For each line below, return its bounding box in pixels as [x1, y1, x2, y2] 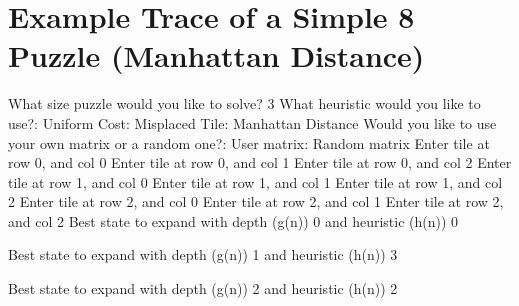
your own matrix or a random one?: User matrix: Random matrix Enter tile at [8, 132, 490, 153]
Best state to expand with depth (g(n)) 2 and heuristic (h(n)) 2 [8, 278, 398, 299]
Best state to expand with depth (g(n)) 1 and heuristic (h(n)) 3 [8, 244, 398, 265]
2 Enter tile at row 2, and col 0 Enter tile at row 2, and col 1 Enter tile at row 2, [8, 191, 504, 212]
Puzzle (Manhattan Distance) [8, 35, 425, 76]
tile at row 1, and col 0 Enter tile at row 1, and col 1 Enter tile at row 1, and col [8, 171, 503, 192]
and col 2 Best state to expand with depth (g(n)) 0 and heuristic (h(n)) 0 [8, 210, 459, 231]
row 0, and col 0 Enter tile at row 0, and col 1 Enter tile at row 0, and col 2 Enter [8, 152, 512, 173]
